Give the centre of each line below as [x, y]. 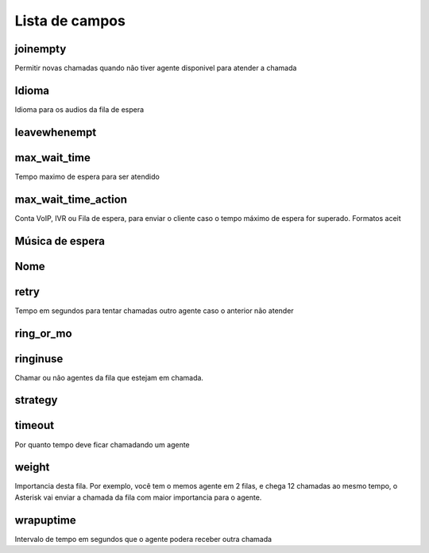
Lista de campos [70, 21]
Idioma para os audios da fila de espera [79, 109]
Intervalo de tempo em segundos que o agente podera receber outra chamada [143, 539]
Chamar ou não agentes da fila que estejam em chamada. [109, 377]
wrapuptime [45, 520]
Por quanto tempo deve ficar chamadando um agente [102, 444]
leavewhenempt [56, 132]
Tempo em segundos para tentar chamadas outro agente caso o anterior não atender [154, 311]
